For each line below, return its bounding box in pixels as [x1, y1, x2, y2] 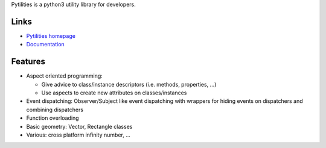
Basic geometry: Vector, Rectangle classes [26, 123, 133, 130]
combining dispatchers [26, 106, 84, 113]
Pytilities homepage [26, 32, 75, 39]
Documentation [26, 41, 65, 48]
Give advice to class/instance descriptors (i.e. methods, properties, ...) [41, 81, 217, 88]
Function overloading [26, 114, 79, 122]
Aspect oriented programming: [26, 72, 103, 79]
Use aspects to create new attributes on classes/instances [41, 89, 187, 96]
